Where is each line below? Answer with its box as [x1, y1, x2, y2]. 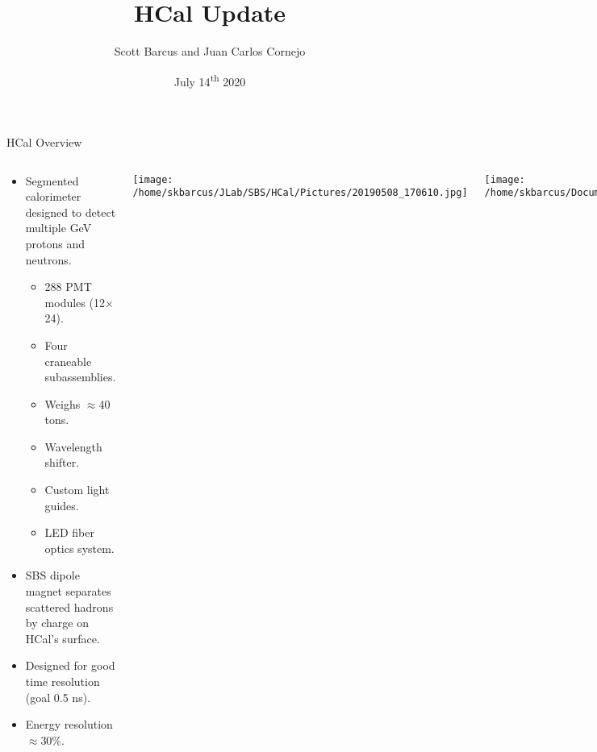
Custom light [44, 481, 110, 498]
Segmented [25, 172, 79, 189]
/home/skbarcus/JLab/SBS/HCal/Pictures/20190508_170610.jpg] [132, 187, 468, 199]
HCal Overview [6, 133, 82, 150]
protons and [25, 235, 86, 251]
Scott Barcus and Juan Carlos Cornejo [114, 43, 306, 60]
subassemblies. [44, 368, 116, 385]
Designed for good [25, 657, 115, 674]
